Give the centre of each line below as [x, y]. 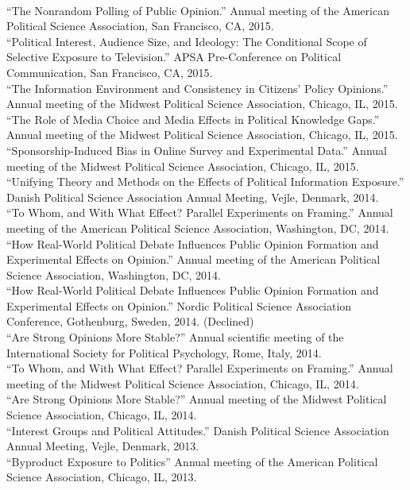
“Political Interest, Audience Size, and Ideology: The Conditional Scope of [187, 41]
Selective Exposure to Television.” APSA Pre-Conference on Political [174, 57]
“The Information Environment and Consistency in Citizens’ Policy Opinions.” [197, 88]
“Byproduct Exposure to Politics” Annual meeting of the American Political [192, 461]
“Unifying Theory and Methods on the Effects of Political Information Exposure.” [205, 181]
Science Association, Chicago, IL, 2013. [102, 477]
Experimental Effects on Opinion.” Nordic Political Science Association [179, 305]
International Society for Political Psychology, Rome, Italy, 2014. [164, 352]
